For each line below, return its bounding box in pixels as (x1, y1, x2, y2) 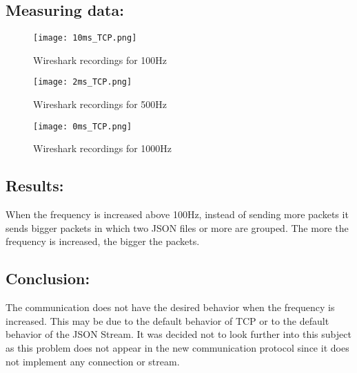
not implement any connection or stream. (6, 354, 180, 368)
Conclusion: (6, 268, 90, 289)
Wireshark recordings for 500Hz (33, 97, 167, 111)
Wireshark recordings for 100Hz (33, 52, 167, 67)
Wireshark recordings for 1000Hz (33, 141, 172, 156)
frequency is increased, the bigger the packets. (6, 234, 200, 248)
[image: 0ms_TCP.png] (33, 121, 132, 131)
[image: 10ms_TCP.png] (33, 33, 137, 43)
